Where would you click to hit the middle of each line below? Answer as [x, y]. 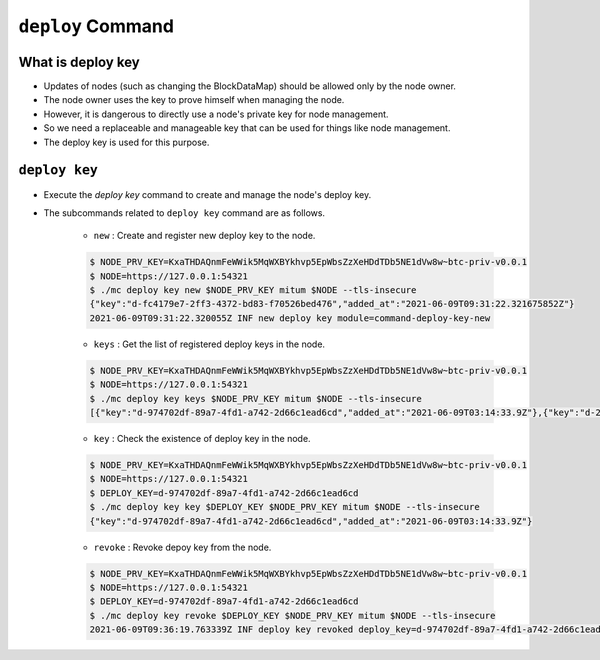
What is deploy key [79, 61]
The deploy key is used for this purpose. [126, 142]
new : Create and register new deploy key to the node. [204, 236]
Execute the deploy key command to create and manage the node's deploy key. [207, 194]
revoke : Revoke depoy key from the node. [182, 547]
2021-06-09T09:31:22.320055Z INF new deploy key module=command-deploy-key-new [290, 318]
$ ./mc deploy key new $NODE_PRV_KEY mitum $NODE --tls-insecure [253, 290]
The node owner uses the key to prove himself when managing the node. [194, 100]
